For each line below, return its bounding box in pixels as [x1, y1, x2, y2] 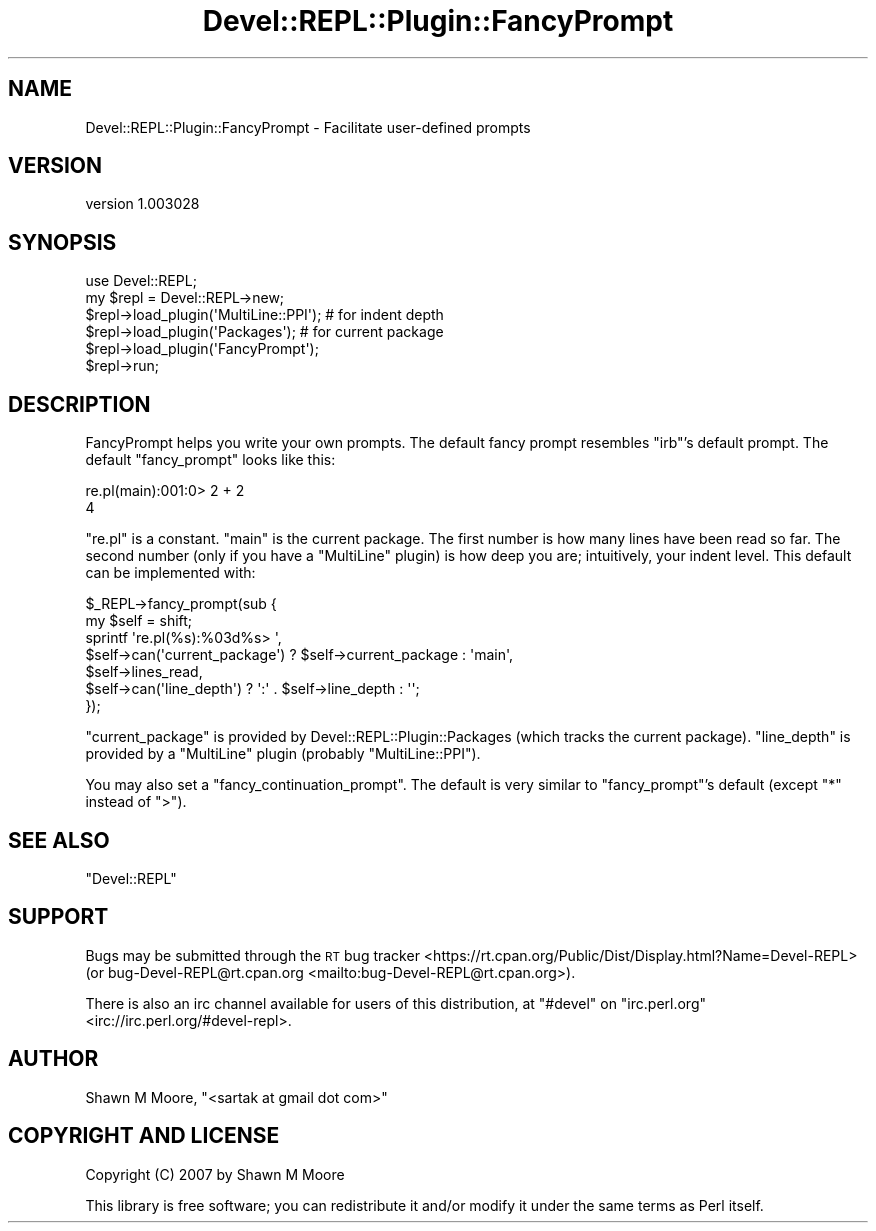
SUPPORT [8, 904, 109, 930]
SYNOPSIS [8, 229, 117, 255]
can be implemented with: [85, 564, 256, 582]
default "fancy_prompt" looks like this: [85, 451, 336, 469]
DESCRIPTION [8, 391, 151, 417]
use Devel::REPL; [85, 272, 197, 290]
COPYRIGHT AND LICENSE [8, 1123, 280, 1149]
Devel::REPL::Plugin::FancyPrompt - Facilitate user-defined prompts [85, 118, 531, 136]
